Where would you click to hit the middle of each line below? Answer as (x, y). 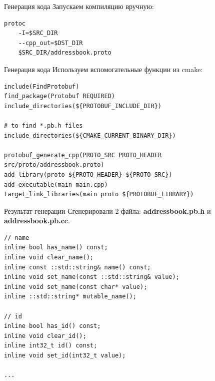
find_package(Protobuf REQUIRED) (59, 96)
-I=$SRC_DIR (38, 33)
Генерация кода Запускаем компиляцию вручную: (79, 6)
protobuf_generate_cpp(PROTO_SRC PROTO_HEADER (83, 155)
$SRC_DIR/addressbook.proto (65, 53)
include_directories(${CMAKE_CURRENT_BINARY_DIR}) (90, 135)
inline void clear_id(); (45, 336)
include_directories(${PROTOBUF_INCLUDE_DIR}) (83, 106)
